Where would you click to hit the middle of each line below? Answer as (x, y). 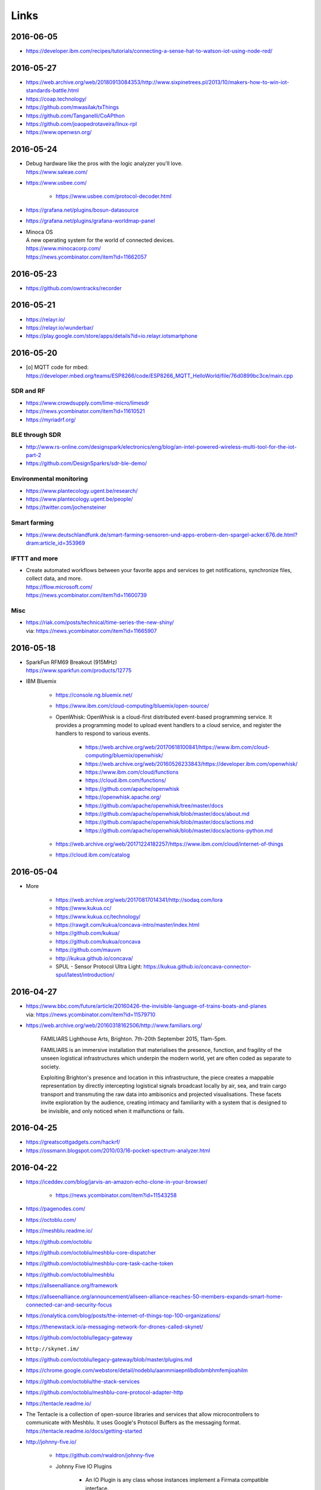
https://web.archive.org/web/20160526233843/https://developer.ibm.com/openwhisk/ (191, 763)
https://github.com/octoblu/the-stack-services (83, 1381)
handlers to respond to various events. (103, 734)
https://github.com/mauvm (88, 950)
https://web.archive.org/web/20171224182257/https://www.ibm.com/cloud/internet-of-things (169, 844)
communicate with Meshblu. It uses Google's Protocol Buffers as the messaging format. (133, 1423)
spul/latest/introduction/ (85, 975)
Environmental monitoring (50, 479)
